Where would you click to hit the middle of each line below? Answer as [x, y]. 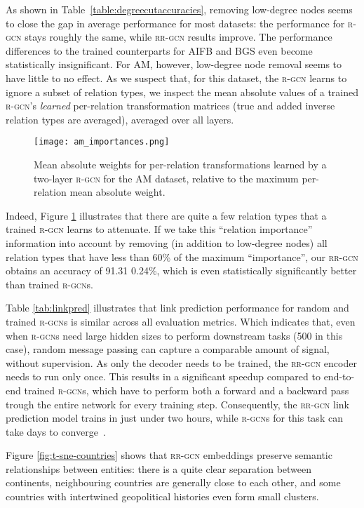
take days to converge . [56, 431]
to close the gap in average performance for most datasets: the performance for [175, 23]
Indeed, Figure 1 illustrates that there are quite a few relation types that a [166, 215]
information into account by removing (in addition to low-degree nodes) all [167, 242]
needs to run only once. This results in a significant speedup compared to [163, 376]
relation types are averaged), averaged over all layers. [120, 119]
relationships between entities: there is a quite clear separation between [159, 468]
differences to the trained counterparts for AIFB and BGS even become [159, 50]
